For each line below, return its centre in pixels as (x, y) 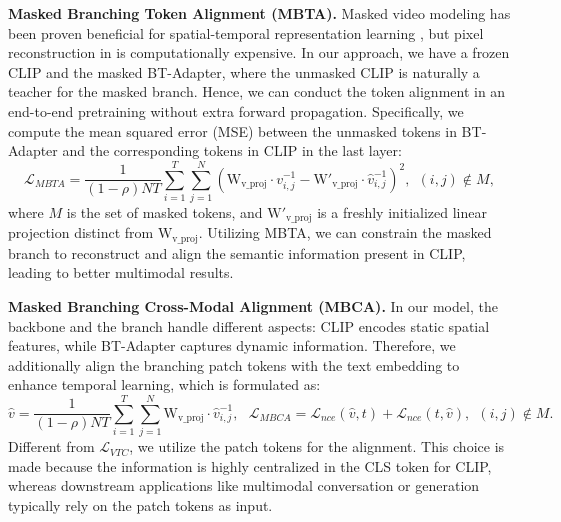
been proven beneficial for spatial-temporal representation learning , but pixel (246, 32)
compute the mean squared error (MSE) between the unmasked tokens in (232, 130)
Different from (51, 446)
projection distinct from (81, 232)
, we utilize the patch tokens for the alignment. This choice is (317, 446)
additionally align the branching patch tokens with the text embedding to (234, 364)
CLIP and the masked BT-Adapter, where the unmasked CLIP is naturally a (244, 71)
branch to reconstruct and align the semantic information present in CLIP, (237, 252)
